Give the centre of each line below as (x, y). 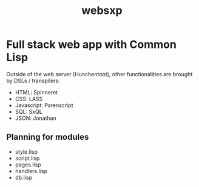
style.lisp (26, 151)
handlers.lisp (31, 171)
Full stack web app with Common (92, 44)
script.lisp (27, 158)
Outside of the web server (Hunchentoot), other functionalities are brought (99, 74)
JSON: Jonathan (35, 118)
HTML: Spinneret (36, 92)
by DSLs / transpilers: (33, 80)
